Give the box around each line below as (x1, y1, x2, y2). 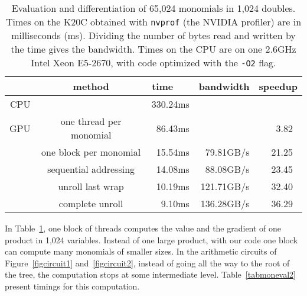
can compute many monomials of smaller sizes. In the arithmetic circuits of (5, 245, 277, 258)
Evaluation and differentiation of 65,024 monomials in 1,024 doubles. (11, 1, 296, 15)
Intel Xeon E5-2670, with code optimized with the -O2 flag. (31, 56, 276, 69)
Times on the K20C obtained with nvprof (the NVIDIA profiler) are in (5, 15, 302, 28)
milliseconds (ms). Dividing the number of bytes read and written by (11, 28, 296, 42)
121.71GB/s (200, 179, 250, 193)
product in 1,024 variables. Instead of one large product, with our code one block (5, 233, 298, 246)
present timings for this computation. (5, 279, 140, 292)
